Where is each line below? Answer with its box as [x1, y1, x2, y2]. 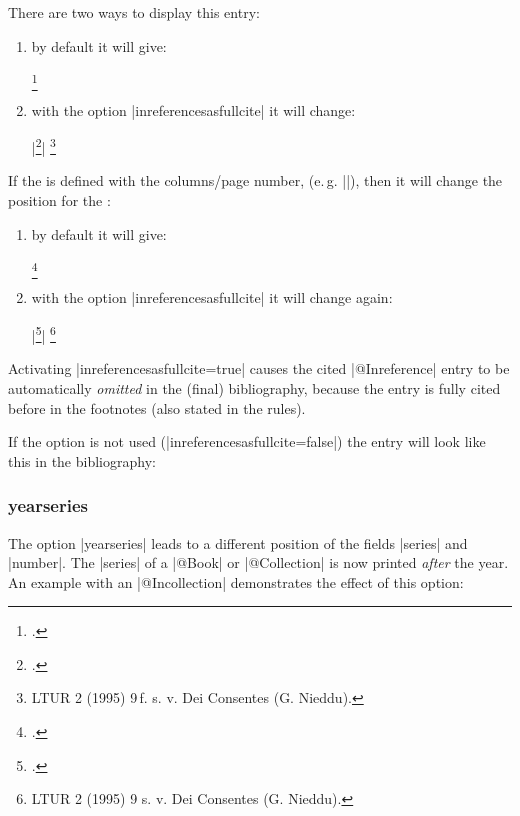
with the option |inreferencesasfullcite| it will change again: [31, 287, 393, 308]
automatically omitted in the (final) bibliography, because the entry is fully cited [8, 377, 501, 398]
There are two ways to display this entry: [8, 2, 260, 22]
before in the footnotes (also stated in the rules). [8, 397, 306, 418]
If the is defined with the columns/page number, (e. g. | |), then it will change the [8, 170, 503, 191]
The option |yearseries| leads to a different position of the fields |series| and [8, 532, 468, 553]
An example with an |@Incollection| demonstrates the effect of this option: [8, 571, 464, 592]
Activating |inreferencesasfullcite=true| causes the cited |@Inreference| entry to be [8, 358, 510, 379]
